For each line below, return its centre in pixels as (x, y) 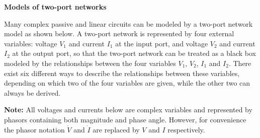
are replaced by (116, 129)
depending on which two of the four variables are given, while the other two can (127, 83)
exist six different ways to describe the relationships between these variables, (122, 73)
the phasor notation (34, 129)
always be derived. (32, 92)
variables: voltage (31, 43)
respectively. (186, 129)
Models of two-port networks (55, 7)
